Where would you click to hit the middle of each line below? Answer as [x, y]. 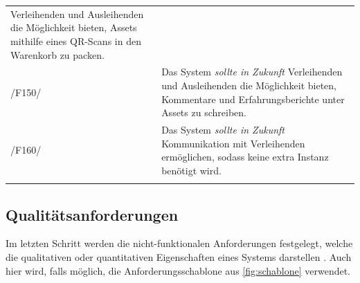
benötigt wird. [191, 170]
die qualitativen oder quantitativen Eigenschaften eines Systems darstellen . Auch [179, 256]
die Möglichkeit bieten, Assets [74, 27]
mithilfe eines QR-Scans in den [76, 40]
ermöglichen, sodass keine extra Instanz [245, 157]
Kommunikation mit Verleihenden [233, 143]
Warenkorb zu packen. [57, 54]
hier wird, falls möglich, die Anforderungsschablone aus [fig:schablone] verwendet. [178, 270]
